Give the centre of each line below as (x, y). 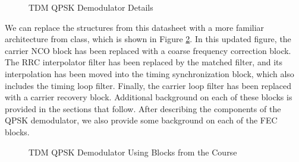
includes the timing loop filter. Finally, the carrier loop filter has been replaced (148, 85)
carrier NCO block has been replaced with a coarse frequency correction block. (148, 50)
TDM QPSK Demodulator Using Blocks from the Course (133, 152)
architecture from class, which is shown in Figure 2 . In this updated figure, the (148, 39)
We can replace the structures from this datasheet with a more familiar (135, 27)
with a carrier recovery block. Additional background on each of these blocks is (149, 97)
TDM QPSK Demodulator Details (91, 7)
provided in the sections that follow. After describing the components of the (143, 108)
